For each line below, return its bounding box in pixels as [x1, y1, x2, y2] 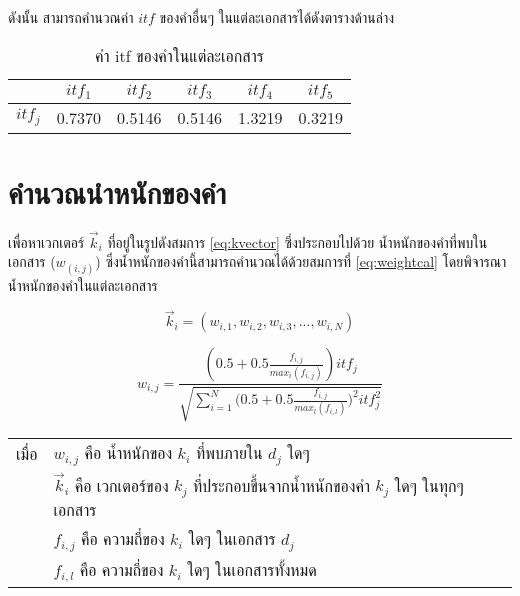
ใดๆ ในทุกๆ [394, 473, 464, 497]
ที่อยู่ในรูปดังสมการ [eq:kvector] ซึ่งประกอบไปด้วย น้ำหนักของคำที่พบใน [107, 231, 488, 252]
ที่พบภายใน [195, 440, 263, 464]
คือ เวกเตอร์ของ [74, 473, 169, 497]
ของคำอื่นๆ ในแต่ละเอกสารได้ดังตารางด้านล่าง [159, 7, 395, 27]
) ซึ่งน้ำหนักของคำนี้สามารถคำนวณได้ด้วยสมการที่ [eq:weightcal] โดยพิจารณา [95, 251, 507, 272]
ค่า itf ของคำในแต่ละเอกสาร [95, 43, 264, 67]
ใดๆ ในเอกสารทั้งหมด [187, 558, 317, 582]
